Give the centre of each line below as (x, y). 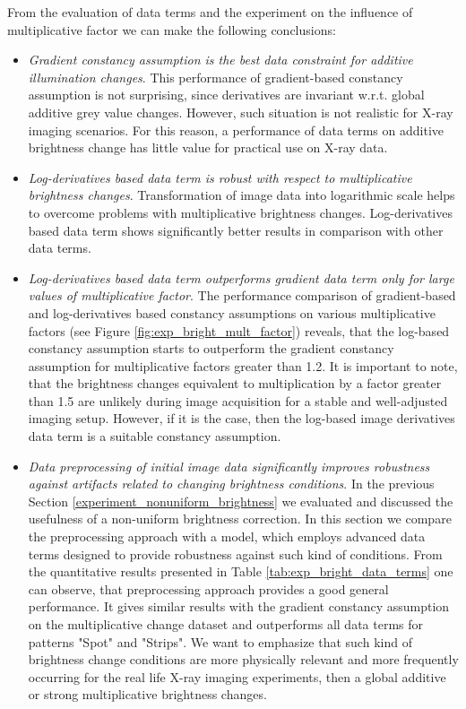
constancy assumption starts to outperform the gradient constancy (211, 348)
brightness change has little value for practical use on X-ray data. (208, 147)
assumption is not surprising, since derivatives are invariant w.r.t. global (226, 95)
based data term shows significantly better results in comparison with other (236, 230)
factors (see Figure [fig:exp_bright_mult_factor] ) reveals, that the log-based (239, 330)
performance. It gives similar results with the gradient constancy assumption (239, 606)
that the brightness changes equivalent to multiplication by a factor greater (235, 383)
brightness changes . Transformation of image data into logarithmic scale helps (242, 195)
